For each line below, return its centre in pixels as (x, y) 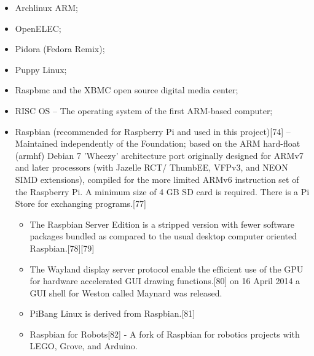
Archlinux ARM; (46, 7)
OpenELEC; (38, 28)
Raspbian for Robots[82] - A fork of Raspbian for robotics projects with (165, 334)
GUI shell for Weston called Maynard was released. (126, 292)
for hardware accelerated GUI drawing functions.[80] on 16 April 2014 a (165, 281)
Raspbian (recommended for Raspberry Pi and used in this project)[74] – (153, 131)
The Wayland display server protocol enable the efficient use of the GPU (167, 269)
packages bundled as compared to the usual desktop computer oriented (163, 236)
